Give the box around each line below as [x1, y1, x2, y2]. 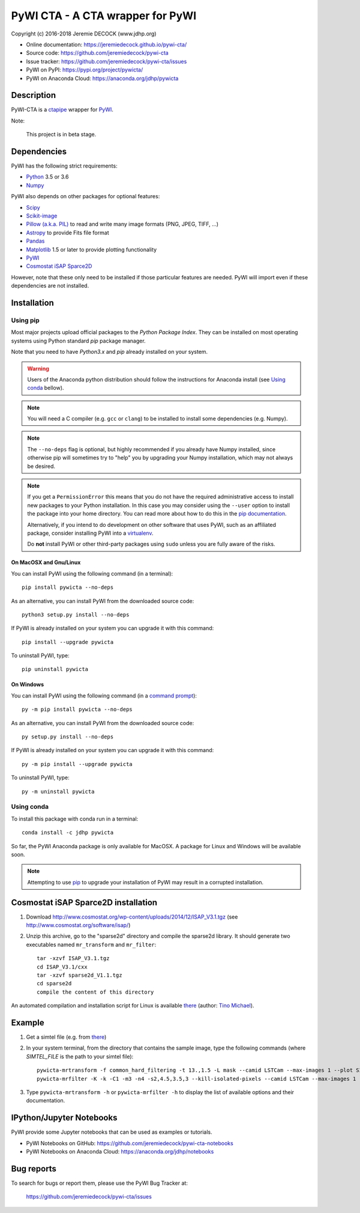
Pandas [26, 237, 45, 245]
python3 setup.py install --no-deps [22, 611, 130, 618]
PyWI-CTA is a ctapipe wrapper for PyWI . [11, 106, 114, 114]
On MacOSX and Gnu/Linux [11, 559, 81, 566]
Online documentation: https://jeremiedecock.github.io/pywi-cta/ [26, 41, 187, 48]
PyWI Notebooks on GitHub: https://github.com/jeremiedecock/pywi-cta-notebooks [26, 1139, 233, 1147]
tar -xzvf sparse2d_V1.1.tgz [37, 971, 122, 979]
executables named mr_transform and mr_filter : [26, 941, 157, 948]
